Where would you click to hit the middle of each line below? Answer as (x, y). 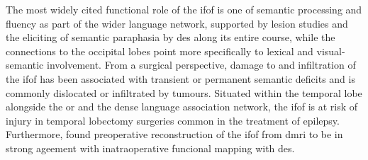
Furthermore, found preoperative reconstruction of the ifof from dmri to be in (174, 134)
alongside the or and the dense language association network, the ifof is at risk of (182, 107)
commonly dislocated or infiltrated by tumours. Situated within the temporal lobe (184, 92)
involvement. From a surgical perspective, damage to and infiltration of (201, 65)
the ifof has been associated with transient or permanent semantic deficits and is (180, 78)
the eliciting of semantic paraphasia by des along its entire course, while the (171, 37)
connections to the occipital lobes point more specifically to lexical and (160, 51)
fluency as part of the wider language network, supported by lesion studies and (177, 23)
